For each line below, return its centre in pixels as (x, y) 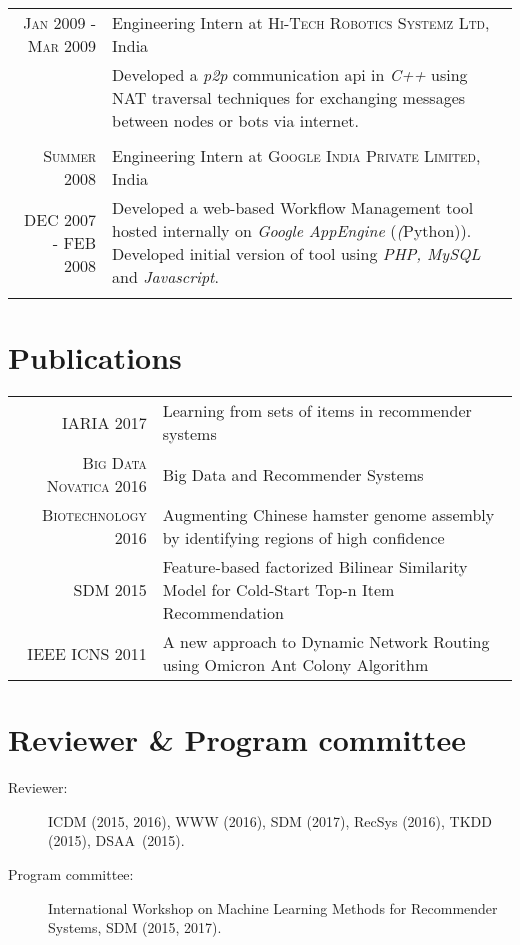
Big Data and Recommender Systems (293, 474)
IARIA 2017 (104, 422)
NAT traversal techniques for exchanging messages (289, 97)
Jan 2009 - (60, 22)
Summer (70, 155)
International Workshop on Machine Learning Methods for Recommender (273, 907)
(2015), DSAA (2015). (116, 840)
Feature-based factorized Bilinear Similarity (315, 567)
